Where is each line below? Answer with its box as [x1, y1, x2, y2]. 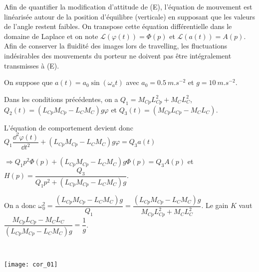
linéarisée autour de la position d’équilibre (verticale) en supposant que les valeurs [4, 11, 256, 21]
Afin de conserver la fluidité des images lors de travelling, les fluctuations [4, 40, 228, 51]
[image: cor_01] [4, 261, 58, 268]
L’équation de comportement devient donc [4, 122, 133, 132]
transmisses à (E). [4, 60, 59, 70]
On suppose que [4, 77, 53, 87]
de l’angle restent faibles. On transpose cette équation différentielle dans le [4, 21, 232, 31]
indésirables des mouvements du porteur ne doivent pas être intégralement [4, 50, 232, 60]
